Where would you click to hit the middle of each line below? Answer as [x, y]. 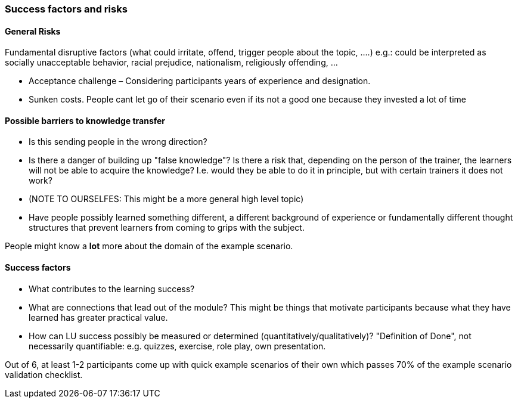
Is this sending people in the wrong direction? [118, 142]
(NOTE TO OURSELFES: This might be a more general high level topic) [166, 199]
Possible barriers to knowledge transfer [85, 120]
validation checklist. [44, 374]
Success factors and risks [66, 9]
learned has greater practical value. [98, 317]
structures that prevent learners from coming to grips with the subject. [167, 228]
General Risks [33, 31]
